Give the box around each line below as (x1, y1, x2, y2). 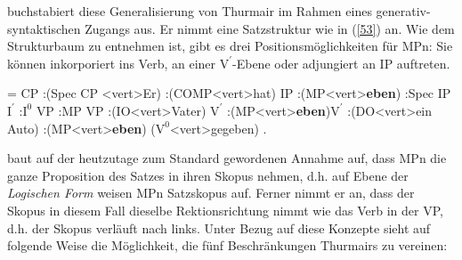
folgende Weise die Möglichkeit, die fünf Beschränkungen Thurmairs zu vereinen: (7, 236, 448, 255)
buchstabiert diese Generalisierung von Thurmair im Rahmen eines (7, 2, 372, 20)
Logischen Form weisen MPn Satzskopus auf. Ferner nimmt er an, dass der (7, 183, 415, 202)
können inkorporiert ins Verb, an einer (7, 53, 216, 72)
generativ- (376, 2, 431, 20)
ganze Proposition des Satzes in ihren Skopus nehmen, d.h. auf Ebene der (7, 166, 409, 184)
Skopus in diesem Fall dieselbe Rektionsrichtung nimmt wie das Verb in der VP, (7, 200, 443, 219)
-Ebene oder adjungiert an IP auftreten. (232, 53, 450, 72)
